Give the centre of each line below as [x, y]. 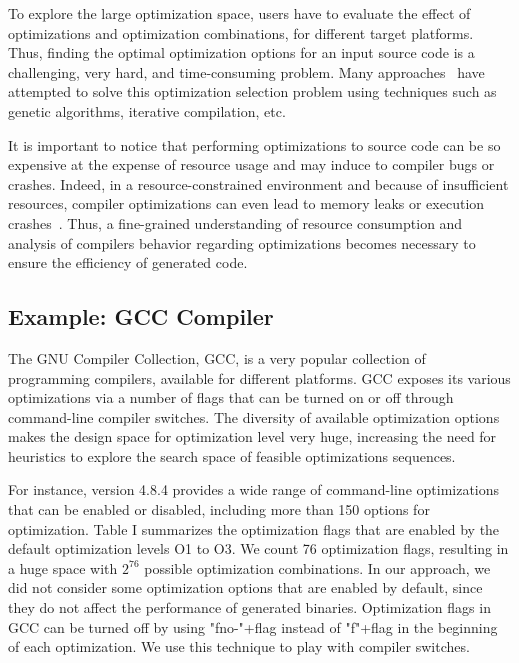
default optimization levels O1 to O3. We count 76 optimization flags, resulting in [258, 548]
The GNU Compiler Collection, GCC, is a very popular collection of [217, 357]
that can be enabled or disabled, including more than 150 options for [219, 509]
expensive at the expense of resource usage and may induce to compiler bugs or [251, 164]
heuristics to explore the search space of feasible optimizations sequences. [232, 455]
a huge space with [63, 567]
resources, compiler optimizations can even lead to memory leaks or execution [246, 203]
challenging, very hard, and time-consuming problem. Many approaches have [246, 71]
